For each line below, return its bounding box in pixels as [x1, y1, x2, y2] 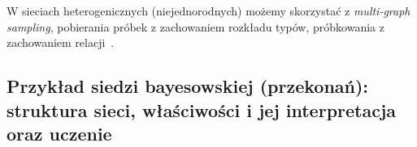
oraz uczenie [7, 120, 112, 145]
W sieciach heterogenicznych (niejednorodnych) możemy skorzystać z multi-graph [7, 2, 410, 19]
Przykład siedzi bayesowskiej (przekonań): [7, 73, 369, 99]
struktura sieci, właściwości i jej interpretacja [7, 97, 397, 122]
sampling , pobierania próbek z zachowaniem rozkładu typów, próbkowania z [7, 18, 384, 35]
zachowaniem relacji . [7, 34, 115, 51]
